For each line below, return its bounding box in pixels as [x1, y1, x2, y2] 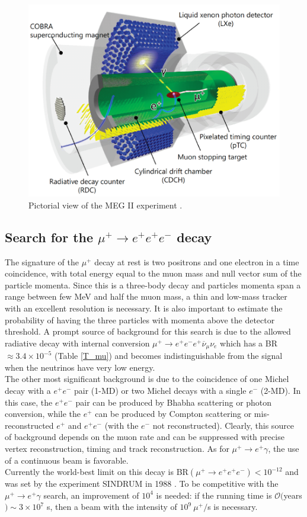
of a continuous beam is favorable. [5, 454, 129, 466]
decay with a [5, 384, 51, 396]
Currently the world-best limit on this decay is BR [5, 465, 188, 478]
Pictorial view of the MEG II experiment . [28, 198, 183, 211]
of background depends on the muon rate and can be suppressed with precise [5, 431, 284, 443]
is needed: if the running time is [156, 489, 272, 501]
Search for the [5, 227, 94, 246]
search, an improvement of [43, 489, 139, 501]
